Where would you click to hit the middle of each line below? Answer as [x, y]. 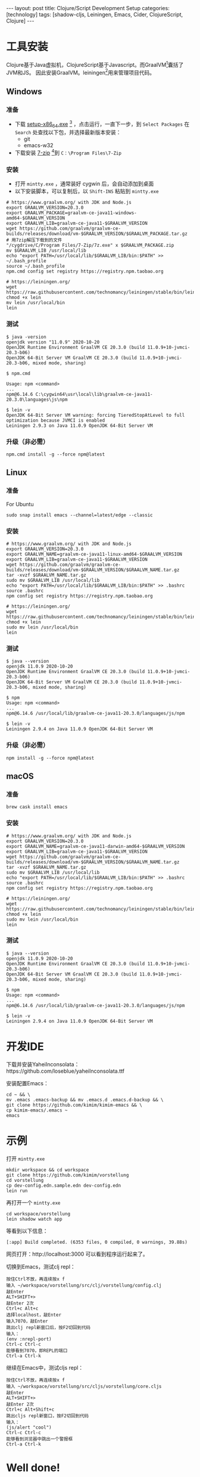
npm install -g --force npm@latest [50, 758]
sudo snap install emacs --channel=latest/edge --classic [79, 515]
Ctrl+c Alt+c [22, 1308]
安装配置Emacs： [27, 1083]
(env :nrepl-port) [29, 1339]
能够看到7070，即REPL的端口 [37, 1351]
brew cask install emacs [37, 807]
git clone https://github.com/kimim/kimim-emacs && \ [74, 1105]
